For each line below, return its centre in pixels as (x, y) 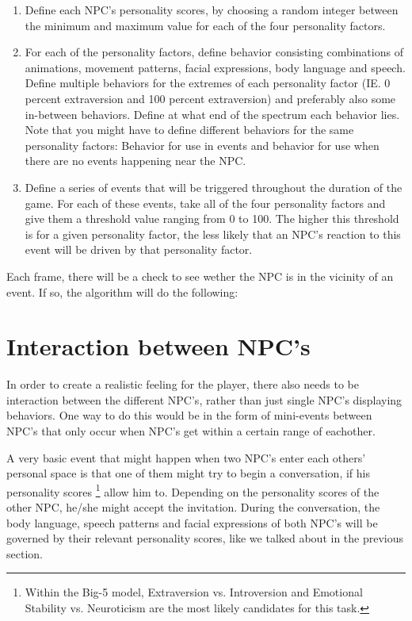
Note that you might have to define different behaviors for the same (189, 130)
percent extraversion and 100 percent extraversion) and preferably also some (210, 98)
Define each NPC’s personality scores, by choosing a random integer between (212, 10)
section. (25, 553)
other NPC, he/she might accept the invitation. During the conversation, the (193, 507)
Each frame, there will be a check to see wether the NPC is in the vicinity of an (200, 276)
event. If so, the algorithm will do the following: (122, 291)
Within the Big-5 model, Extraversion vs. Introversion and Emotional (194, 592)
